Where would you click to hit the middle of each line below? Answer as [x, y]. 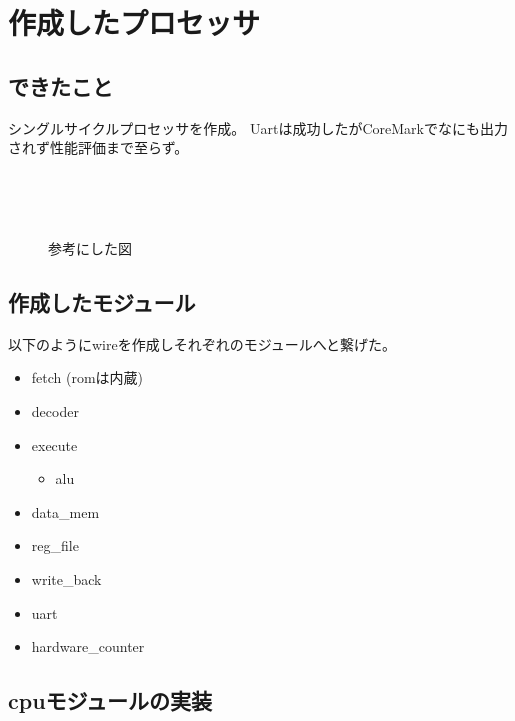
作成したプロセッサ [134, 22]
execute [54, 444]
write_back [66, 578]
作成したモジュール [102, 301]
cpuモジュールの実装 [110, 700]
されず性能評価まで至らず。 [98, 147]
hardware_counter [88, 646]
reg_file [55, 545]
